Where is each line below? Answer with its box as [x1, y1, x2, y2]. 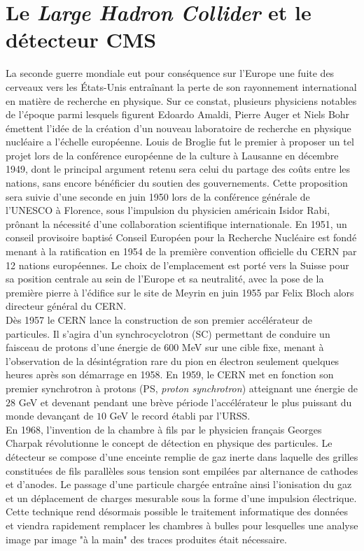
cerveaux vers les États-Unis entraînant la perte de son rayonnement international [6, 79, 357, 94]
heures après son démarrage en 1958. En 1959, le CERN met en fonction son [6, 367, 334, 382]
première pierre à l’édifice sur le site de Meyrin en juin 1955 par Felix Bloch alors [6, 285, 354, 299]
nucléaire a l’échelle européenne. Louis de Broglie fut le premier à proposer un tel [6, 134, 354, 149]
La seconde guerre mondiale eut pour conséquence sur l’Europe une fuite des [6, 66, 335, 80]
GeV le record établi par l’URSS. [109, 408, 251, 423]
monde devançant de [6, 408, 94, 423]
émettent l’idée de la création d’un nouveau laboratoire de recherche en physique [6, 120, 351, 135]
